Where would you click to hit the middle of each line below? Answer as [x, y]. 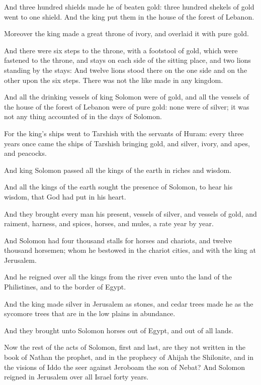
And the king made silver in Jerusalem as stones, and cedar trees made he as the [129, 303]
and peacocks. [25, 153]
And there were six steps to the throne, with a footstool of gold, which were [121, 50]
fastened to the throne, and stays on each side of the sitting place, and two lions [127, 60]
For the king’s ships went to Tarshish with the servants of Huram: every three [124, 133]
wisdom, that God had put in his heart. [65, 196]
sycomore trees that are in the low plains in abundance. [90, 313]
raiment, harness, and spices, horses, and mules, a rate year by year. [109, 223]
